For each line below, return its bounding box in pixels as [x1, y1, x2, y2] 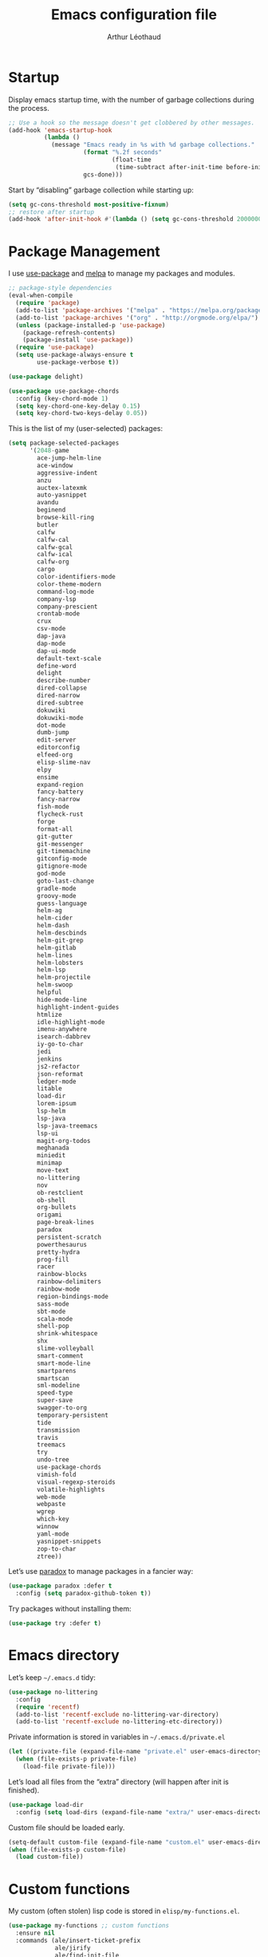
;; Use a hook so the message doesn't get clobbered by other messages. [8, 118, 255, 127]
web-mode [37, 1492, 66, 1501]
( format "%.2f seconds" [83, 148, 162, 156]
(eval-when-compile [8, 291, 73, 300]
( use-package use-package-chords [8, 387, 120, 395]
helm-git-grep [37, 936, 84, 944]
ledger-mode [37, 1077, 77, 1085]
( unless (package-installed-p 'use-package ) [15, 321, 166, 329]
